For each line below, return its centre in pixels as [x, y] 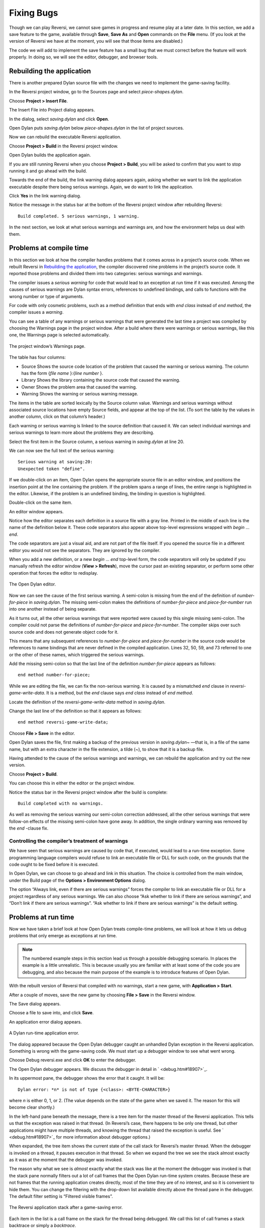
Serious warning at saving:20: [55, 462]
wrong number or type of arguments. [47, 296]
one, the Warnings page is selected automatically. [59, 335]
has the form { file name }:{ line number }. [62, 373]
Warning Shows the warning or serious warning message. [80, 394]
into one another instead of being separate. [53, 609]
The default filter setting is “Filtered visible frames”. [61, 1197]
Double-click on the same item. [41, 502]
